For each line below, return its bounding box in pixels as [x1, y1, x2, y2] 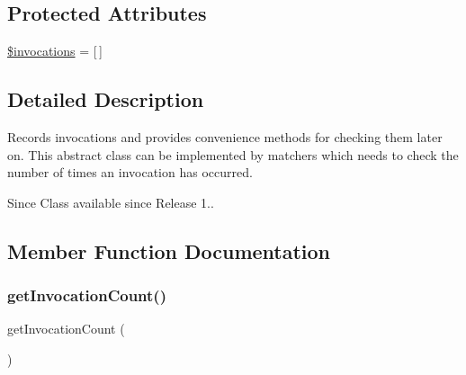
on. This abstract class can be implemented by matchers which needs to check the [7, 145, 459, 164]
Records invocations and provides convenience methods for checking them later [7, 128, 443, 146]
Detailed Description [7, 85, 204, 113]
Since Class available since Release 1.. [7, 192, 214, 211]
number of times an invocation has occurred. [7, 163, 253, 182]
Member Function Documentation [7, 237, 331, 264]
